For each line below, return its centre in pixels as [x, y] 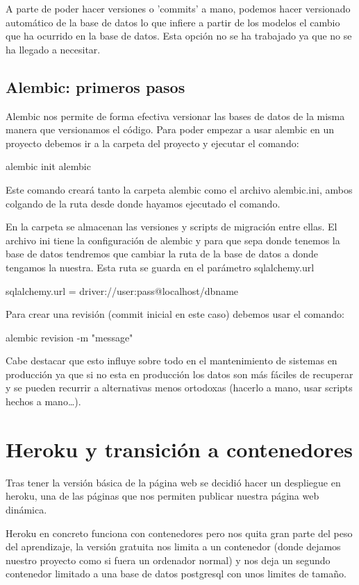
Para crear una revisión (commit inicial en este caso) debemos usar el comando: [175, 314]
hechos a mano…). [43, 401]
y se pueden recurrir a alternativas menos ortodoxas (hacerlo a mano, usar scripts [179, 388]
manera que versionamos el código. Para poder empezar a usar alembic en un [170, 129]
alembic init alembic [48, 166]
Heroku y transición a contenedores [179, 449]
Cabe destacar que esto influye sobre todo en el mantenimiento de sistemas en [172, 361]
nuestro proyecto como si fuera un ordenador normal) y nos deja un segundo [168, 560]
